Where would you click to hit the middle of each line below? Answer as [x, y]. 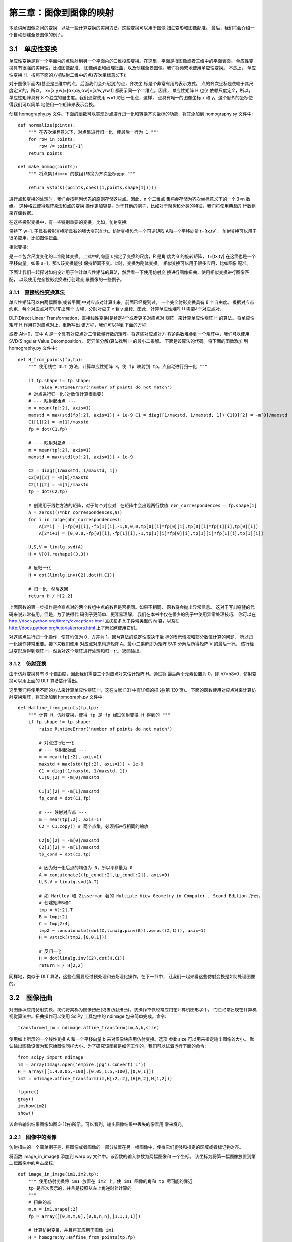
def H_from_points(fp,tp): [51, 359]
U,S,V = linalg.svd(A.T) [69, 882]
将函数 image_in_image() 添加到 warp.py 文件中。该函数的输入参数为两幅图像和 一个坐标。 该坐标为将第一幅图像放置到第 [133, 1156]
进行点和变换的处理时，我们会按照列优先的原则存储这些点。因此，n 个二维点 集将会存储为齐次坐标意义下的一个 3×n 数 [130, 199]
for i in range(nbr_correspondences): [75, 519]
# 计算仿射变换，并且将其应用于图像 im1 [71, 1230]
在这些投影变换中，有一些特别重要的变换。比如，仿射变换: [69, 222]
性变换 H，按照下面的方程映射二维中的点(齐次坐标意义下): [68, 75]
